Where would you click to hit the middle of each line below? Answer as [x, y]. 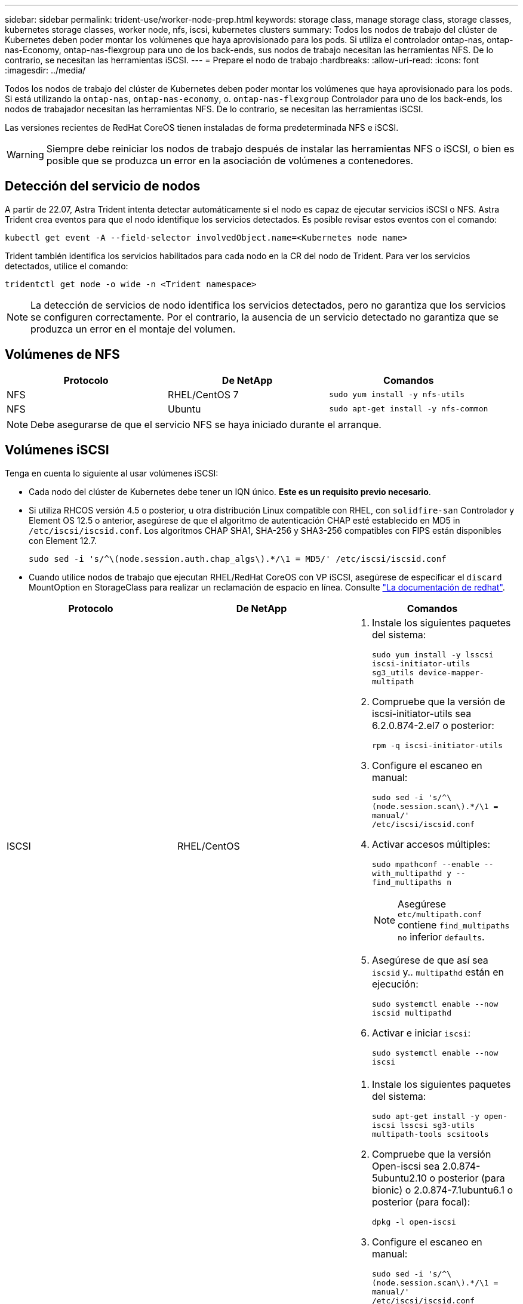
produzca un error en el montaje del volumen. [133, 329]
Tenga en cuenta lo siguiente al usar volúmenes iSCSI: [112, 473]
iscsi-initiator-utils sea [422, 713]
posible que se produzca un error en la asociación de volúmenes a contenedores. [230, 161]
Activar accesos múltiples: [431, 844]
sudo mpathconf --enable [425, 864]
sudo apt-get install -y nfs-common [409, 409]
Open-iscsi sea [406, 1166]
